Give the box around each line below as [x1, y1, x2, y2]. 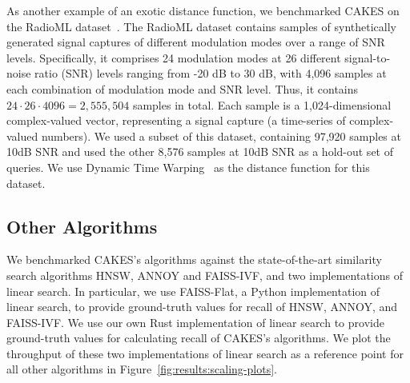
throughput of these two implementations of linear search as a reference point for [6, 345, 404, 361]
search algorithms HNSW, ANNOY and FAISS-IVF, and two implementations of [6, 266, 403, 283]
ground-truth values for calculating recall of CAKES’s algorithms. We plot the [6, 329, 391, 346]
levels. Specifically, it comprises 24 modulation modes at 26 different [6, 49, 341, 66]
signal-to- [344, 49, 391, 66]
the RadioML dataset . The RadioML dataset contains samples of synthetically [6, 18, 396, 34]
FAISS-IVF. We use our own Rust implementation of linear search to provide [6, 313, 384, 330]
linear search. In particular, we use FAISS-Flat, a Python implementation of [6, 282, 380, 299]
